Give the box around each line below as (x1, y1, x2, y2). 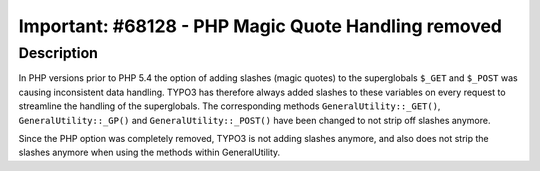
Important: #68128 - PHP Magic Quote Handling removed (18, 15, 502, 37)
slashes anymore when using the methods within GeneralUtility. (18, 146, 281, 159)
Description (18, 44, 99, 62)
